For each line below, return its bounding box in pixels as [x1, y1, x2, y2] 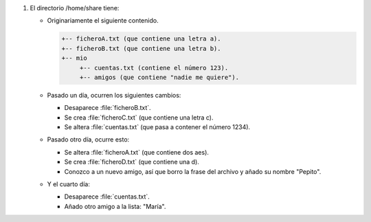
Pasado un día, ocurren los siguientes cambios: [47, 91, 181, 99]
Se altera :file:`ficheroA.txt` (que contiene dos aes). [64, 148, 210, 156]
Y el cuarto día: [47, 180, 91, 188]
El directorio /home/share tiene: [30, 4, 120, 12]
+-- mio [61, 54, 87, 62]
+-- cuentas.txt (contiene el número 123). [79, 64, 229, 71]
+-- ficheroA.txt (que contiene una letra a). [61, 35, 221, 43]
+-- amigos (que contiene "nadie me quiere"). [79, 73, 240, 81]
